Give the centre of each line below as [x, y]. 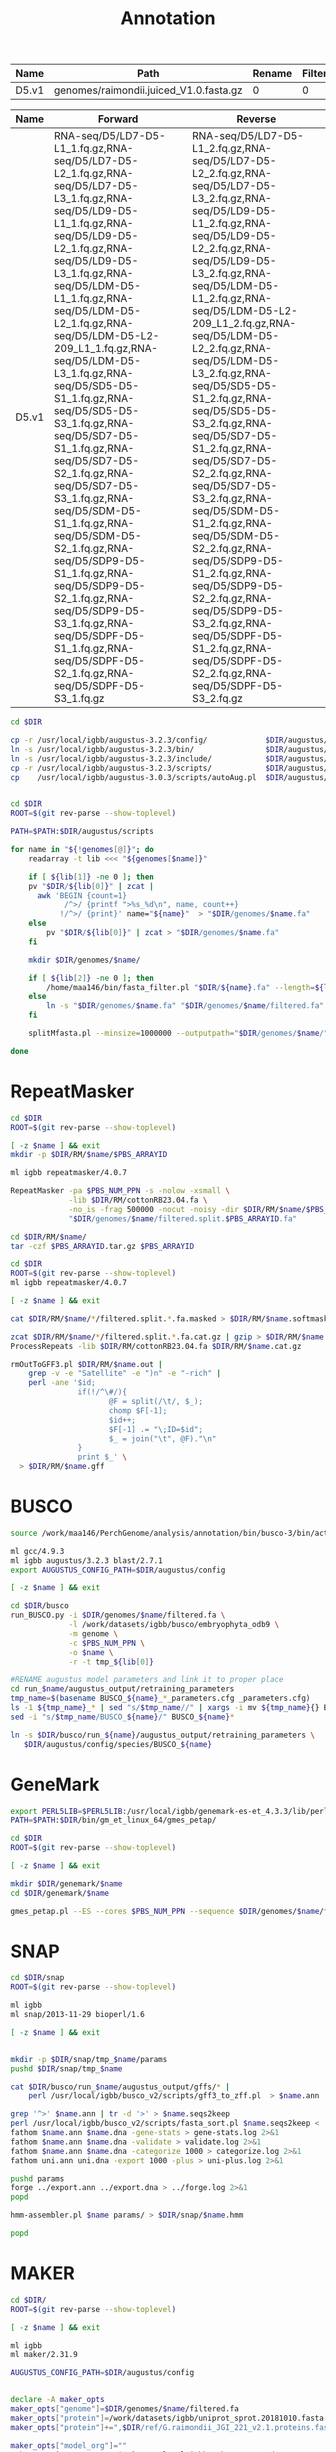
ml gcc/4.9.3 [37, 1551]
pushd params [37, 2178]
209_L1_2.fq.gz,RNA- [244, 324]
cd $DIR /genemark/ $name [60, 1893]
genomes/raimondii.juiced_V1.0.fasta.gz [148, 90]
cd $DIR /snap [37, 1978]
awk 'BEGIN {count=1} [82, 895]
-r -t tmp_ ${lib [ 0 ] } [111, 1662]
